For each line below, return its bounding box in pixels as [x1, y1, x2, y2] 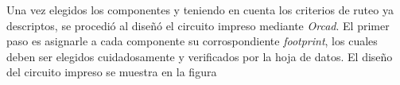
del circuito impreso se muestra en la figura [6, 64, 217, 80]
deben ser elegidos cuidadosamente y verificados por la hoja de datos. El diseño [6, 48, 393, 64]
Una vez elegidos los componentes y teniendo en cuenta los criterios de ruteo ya [6, 2, 394, 17]
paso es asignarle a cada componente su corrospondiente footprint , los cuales [6, 33, 378, 49]
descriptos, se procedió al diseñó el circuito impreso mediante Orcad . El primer [6, 17, 390, 33]
